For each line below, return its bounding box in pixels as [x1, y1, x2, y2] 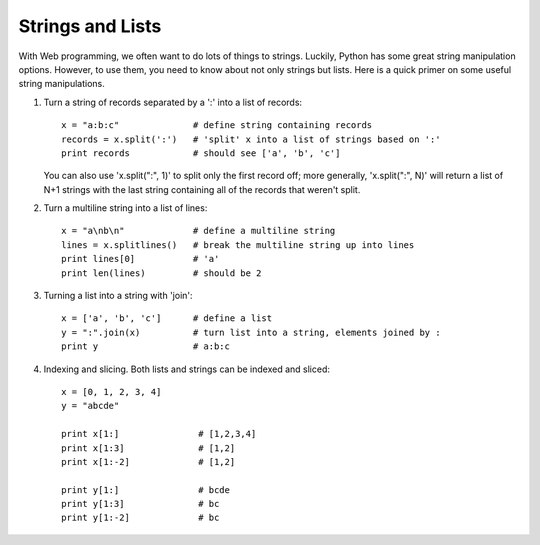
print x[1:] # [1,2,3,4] [61, 428, 257, 440]
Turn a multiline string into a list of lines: [43, 202, 208, 214]
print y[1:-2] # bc [61, 512, 220, 524]
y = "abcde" [61, 400, 120, 412]
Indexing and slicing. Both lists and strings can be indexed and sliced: [43, 363, 330, 375]
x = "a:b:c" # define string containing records [61, 120, 373, 131]
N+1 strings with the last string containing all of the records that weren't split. [43, 183, 361, 195]
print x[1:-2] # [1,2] [61, 456, 236, 467]
